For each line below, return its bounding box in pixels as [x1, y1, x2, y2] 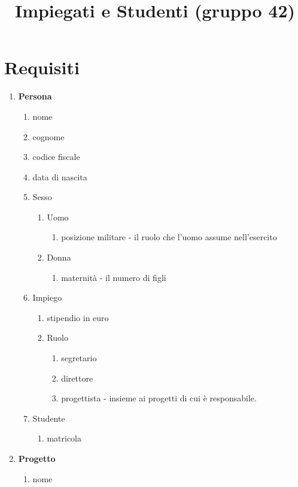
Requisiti [4, 55, 80, 80]
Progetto [18, 452, 56, 464]
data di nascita [32, 170, 87, 183]
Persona [18, 90, 52, 102]
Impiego [32, 291, 62, 304]
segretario [61, 352, 97, 364]
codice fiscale [32, 150, 80, 163]
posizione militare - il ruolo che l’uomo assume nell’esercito [61, 231, 277, 243]
